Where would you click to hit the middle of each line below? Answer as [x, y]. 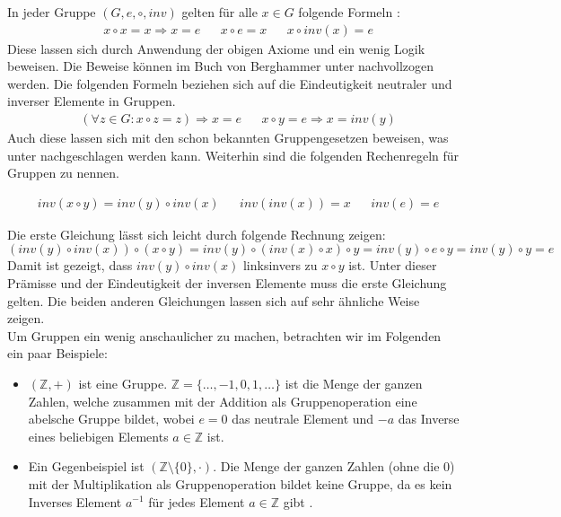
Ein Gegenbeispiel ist [86, 466]
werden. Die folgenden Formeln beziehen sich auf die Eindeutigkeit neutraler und [230, 83]
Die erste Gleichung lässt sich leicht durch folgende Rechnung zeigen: [197, 234]
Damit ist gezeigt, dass [70, 265]
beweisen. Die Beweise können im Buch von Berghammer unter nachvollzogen [221, 66]
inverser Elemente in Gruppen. [92, 101]
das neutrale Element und [303, 419]
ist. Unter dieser [393, 265]
